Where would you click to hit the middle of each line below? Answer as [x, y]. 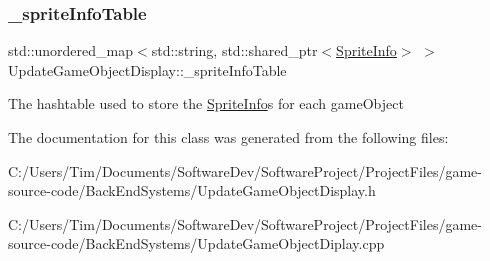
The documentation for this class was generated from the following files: [228, 137]
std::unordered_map [71, 50]
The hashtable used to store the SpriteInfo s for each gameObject [206, 103]
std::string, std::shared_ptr [234, 50]
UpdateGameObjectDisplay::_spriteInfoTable [147, 69]
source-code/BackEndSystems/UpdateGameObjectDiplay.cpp [196, 243]
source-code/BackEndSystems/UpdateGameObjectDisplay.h [192, 190]
